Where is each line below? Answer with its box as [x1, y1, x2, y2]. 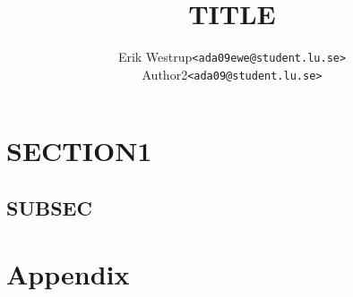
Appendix [6, 255, 130, 292]
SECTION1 [6, 132, 152, 169]
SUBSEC [6, 194, 92, 222]
